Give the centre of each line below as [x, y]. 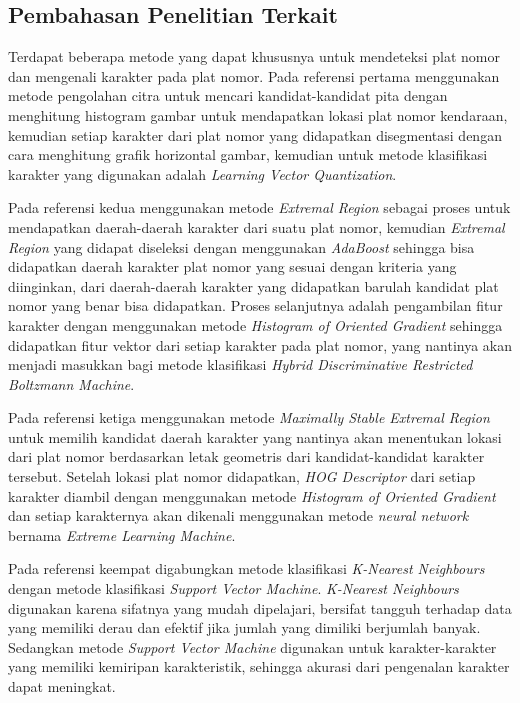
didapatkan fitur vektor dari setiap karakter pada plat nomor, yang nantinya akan [260, 344]
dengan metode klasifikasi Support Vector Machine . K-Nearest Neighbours [233, 588]
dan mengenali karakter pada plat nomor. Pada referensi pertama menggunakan [254, 75]
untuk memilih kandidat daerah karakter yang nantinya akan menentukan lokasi [255, 436]
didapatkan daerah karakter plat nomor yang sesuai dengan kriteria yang [232, 266]
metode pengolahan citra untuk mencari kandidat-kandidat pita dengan [228, 95]
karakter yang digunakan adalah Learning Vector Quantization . [202, 173]
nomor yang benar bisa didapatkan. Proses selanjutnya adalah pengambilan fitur [255, 305]
